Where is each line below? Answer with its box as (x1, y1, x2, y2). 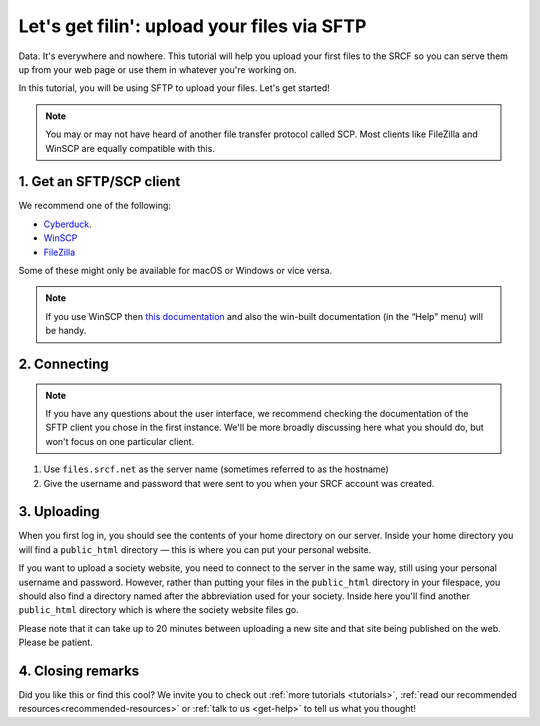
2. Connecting (18, 355, 109, 372)
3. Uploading (18, 503, 100, 520)
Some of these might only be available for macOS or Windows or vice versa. (18, 264, 333, 276)
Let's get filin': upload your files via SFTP (18, 15, 367, 37)
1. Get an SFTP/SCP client (18, 173, 181, 190)
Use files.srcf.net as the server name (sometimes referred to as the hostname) (43, 463, 389, 475)
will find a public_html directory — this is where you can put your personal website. (18, 543, 372, 555)
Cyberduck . (43, 218, 92, 230)
